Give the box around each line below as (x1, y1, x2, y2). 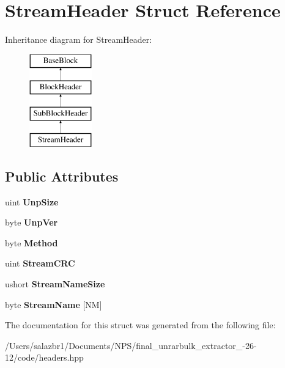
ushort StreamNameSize (5, 278, 105, 290)
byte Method (5, 236, 58, 249)
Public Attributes (5, 166, 119, 185)
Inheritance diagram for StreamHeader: (5, 33, 152, 46)
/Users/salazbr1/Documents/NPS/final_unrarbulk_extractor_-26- (5, 339, 257, 351)
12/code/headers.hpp (5, 351, 84, 364)
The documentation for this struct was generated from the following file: (5, 318, 276, 331)
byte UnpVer (5, 216, 58, 229)
